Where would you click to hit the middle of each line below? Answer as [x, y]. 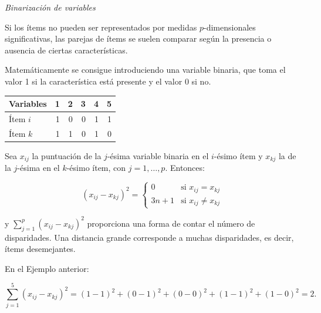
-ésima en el [38, 168]
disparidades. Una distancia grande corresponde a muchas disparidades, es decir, [149, 237]
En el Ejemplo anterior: [47, 268]
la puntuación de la [67, 155]
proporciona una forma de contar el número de [171, 223]
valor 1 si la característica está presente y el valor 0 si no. [108, 81]
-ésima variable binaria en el [158, 155]
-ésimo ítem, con [96, 168]
